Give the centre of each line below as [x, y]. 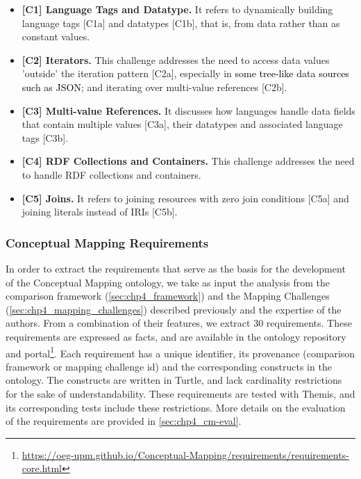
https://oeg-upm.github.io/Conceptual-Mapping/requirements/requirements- [185, 454]
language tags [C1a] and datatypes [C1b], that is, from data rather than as [181, 23]
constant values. [56, 36]
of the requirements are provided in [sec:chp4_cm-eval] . [124, 421]
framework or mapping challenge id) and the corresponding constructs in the [169, 366]
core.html [42, 468]
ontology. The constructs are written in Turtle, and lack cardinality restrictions [174, 380]
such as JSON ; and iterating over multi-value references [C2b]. [154, 87]
